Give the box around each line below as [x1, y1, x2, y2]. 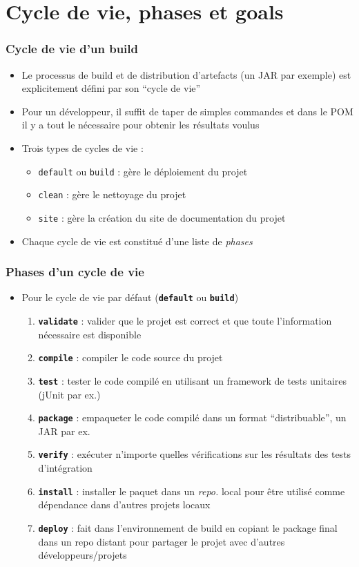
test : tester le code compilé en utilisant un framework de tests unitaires [38, 373, 347, 387]
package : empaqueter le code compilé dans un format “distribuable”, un [38, 410, 347, 425]
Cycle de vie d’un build [6, 40, 139, 57]
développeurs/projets [38, 548, 127, 562]
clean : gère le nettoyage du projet [38, 187, 186, 202]
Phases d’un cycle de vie [6, 263, 144, 280]
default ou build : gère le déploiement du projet [38, 164, 248, 178]
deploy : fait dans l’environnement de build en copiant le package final [38, 520, 338, 535]
